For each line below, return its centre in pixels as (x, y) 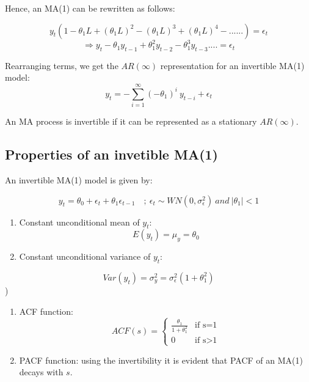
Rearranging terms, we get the (62, 65)
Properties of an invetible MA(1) (111, 154)
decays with (41, 372)
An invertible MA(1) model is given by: (79, 180)
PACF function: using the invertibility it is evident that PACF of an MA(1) (161, 360)
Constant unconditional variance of (85, 256)
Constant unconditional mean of (79, 222)
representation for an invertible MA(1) (232, 65)
